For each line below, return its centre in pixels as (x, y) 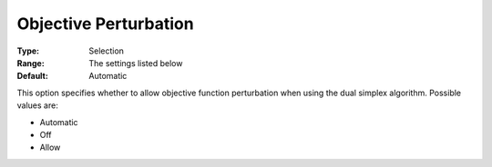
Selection (107, 51)
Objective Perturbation (106, 24)
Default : (33, 76)
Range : (31, 63)
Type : (28, 51)
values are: (37, 105)
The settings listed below (136, 63)
